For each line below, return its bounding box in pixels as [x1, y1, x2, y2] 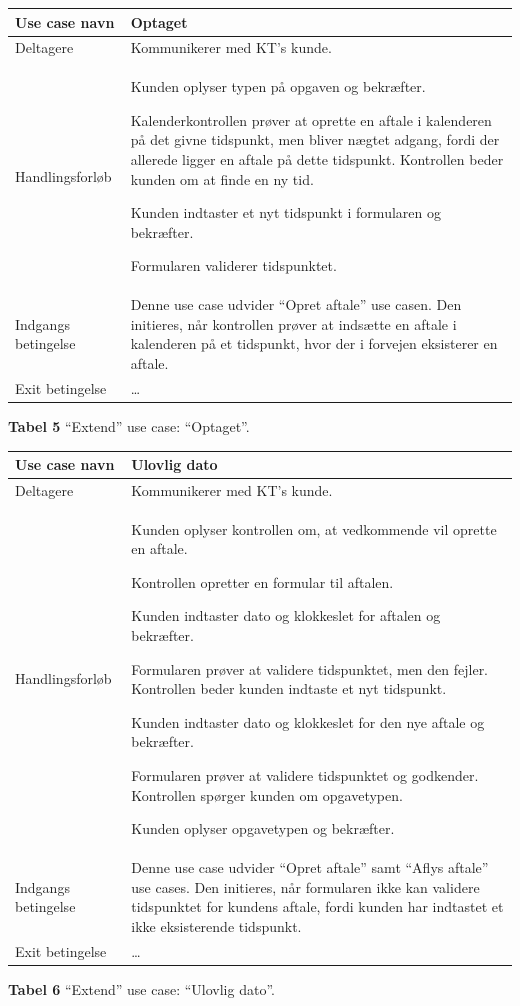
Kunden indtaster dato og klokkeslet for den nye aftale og [131, 711, 485, 732]
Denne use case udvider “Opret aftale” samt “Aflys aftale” [131, 857, 489, 878]
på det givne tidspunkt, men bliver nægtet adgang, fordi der [130, 129, 500, 150]
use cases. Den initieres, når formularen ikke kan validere [131, 876, 480, 897]
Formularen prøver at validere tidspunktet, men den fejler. [131, 658, 489, 679]
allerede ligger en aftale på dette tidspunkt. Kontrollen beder [130, 148, 504, 169]
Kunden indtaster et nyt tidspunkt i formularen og [130, 202, 441, 223]
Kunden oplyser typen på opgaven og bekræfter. [130, 76, 426, 97]
